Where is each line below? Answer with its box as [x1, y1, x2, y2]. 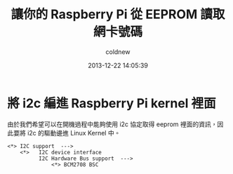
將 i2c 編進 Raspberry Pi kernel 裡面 [7, 95, 216, 111]
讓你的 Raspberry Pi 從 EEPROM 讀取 [11, 6, 225, 22]
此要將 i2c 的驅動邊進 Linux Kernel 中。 [7, 128, 121, 137]
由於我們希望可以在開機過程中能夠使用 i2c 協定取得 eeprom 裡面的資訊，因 [7, 120, 224, 128]
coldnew [105, 47, 131, 56]
